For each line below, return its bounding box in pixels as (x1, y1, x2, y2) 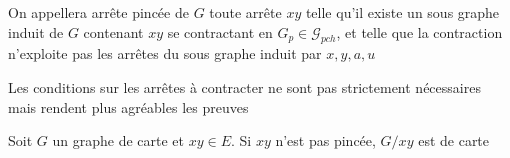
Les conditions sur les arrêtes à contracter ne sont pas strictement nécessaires (8, 76, 481, 97)
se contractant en (167, 21, 273, 42)
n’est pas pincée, (275, 130, 376, 151)
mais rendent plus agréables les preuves (8, 96, 249, 117)
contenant (83, 21, 144, 42)
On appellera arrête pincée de (8, 2, 189, 22)
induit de (8, 21, 64, 42)
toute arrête (209, 2, 282, 22)
